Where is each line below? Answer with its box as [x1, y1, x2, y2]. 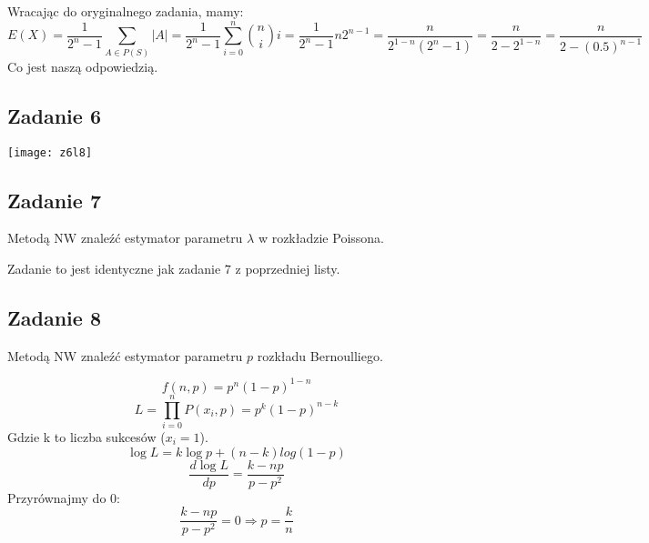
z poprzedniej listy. [235, 258, 340, 277]
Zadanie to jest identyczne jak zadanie [7, 258, 221, 277]
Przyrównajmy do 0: [7, 488, 120, 507]
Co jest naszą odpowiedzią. [7, 56, 158, 75]
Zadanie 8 [7, 303, 101, 331]
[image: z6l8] [7, 146, 93, 159]
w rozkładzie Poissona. [258, 228, 384, 247]
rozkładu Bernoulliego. [257, 346, 383, 365]
